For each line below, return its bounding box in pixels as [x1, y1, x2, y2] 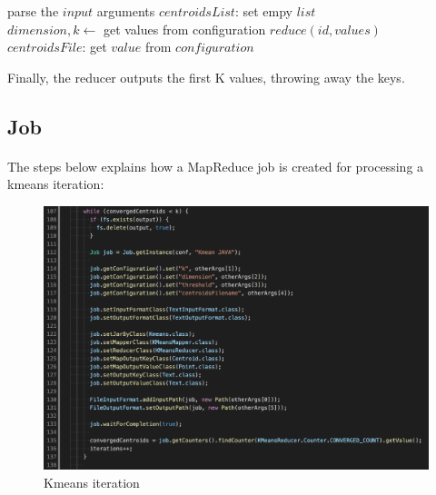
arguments [96, 2, 155, 20]
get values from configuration [103, 19, 266, 38]
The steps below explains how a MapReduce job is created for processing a [7, 156, 424, 175]
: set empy [234, 2, 292, 20]
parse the [7, 2, 59, 20]
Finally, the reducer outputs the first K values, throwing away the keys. [7, 67, 405, 86]
